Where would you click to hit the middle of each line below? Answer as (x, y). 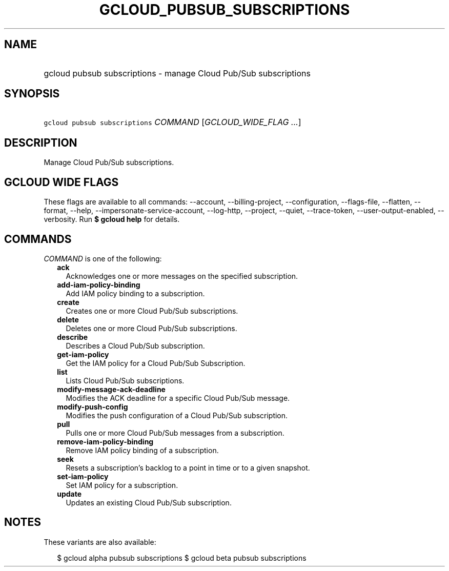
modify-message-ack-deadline (111, 389)
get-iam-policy (83, 354)
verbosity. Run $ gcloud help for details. (112, 219)
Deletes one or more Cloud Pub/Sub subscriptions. (151, 328)
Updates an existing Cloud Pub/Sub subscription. (149, 502)
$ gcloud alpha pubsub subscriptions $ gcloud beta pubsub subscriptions (182, 558)
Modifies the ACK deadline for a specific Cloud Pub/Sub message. (178, 398)
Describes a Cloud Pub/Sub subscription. (135, 345)
